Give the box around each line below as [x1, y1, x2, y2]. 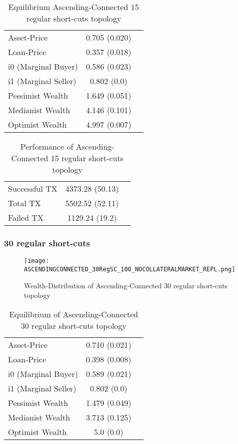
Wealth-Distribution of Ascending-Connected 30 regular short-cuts [24, 280, 228, 290]
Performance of [20, 141, 73, 152]
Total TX [8, 197, 41, 209]
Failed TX [8, 212, 43, 223]
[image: [24, 257, 49, 265]
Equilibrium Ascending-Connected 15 [8, 1, 139, 13]
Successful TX [8, 183, 57, 194]
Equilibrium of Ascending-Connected [9, 308, 138, 320]
